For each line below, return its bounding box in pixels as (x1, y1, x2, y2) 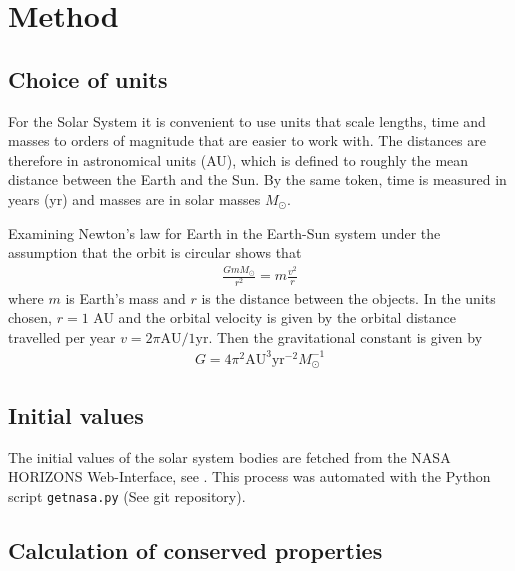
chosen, (8, 307, 53, 328)
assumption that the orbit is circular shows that (8, 242, 302, 263)
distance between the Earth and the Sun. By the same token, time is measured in (8, 169, 507, 190)
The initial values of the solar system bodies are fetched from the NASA (8, 446, 451, 467)
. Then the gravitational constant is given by (208, 326, 483, 347)
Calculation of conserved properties (8, 534, 383, 565)
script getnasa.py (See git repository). (8, 485, 246, 506)
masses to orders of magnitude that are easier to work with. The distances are (8, 130, 486, 151)
